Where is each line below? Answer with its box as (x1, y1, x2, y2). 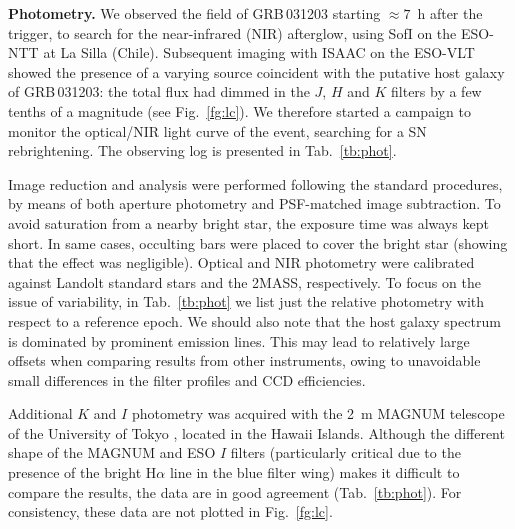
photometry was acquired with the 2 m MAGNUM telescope (131, 403, 505, 424)
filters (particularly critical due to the (230, 442, 461, 463)
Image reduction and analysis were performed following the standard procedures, (8, 173, 503, 194)
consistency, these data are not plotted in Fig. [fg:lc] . (8, 501, 333, 522)
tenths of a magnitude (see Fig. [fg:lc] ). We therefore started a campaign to (8, 100, 471, 121)
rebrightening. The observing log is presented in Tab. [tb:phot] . (8, 140, 397, 161)
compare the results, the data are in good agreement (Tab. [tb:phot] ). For (8, 481, 462, 502)
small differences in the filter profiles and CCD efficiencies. (8, 369, 366, 390)
